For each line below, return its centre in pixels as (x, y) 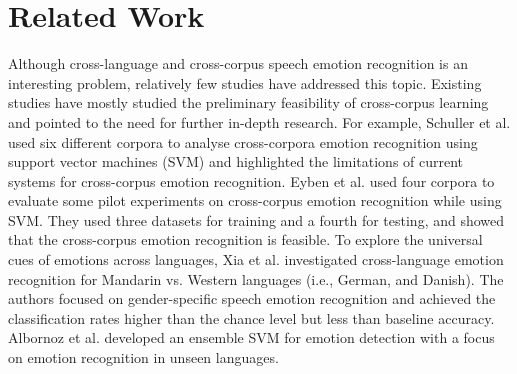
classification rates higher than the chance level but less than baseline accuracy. (251, 317)
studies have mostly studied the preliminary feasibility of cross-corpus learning (248, 102)
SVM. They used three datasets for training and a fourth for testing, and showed (256, 219)
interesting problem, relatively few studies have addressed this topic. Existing (245, 82)
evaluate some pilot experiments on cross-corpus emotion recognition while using (255, 200)
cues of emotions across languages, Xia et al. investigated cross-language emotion (256, 259)
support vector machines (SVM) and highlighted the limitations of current (236, 161)
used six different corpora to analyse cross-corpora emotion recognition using (243, 141)
